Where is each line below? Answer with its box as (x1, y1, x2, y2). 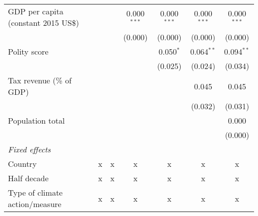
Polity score (8, 46, 49, 57)
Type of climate (8, 187, 63, 198)
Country (8, 158, 37, 169)
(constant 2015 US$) (8, 17, 79, 28)
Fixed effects (8, 144, 51, 155)
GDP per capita (8, 5, 64, 17)
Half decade (8, 172, 49, 184)
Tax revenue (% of (8, 74, 72, 86)
